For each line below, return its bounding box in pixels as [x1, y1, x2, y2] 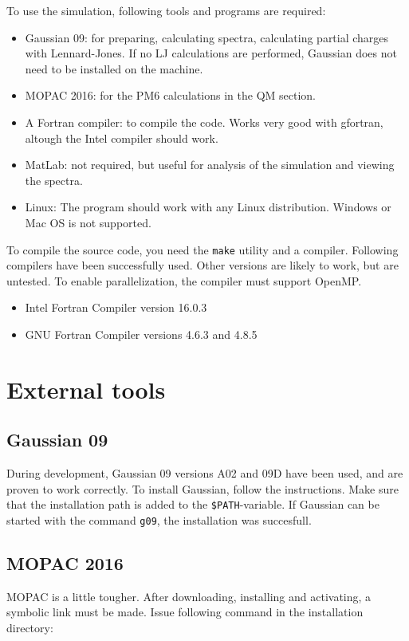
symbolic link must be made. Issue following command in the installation [6, 604, 364, 620]
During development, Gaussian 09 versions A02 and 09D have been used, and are [6, 465, 403, 482]
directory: [6, 619, 53, 636]
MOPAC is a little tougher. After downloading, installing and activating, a [6, 588, 372, 604]
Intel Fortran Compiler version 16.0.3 [25, 299, 207, 316]
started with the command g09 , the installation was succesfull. [6, 511, 312, 528]
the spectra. [25, 171, 83, 188]
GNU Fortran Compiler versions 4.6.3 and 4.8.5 [25, 325, 258, 342]
